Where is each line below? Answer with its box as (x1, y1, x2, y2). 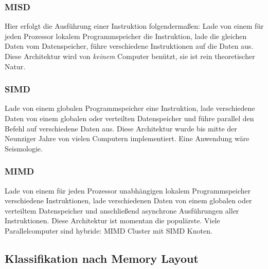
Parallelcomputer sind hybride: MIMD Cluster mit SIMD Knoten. (5, 225, 212, 236)
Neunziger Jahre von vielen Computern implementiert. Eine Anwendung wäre (5, 133, 249, 144)
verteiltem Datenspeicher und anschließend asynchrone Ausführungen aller (5, 205, 239, 216)
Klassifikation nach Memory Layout (5, 250, 199, 266)
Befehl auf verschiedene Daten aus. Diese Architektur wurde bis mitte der (5, 123, 237, 133)
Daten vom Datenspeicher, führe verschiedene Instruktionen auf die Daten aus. (5, 41, 254, 51)
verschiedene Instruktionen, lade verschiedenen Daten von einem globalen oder (5, 195, 252, 206)
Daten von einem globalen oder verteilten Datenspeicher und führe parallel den (5, 113, 254, 123)
